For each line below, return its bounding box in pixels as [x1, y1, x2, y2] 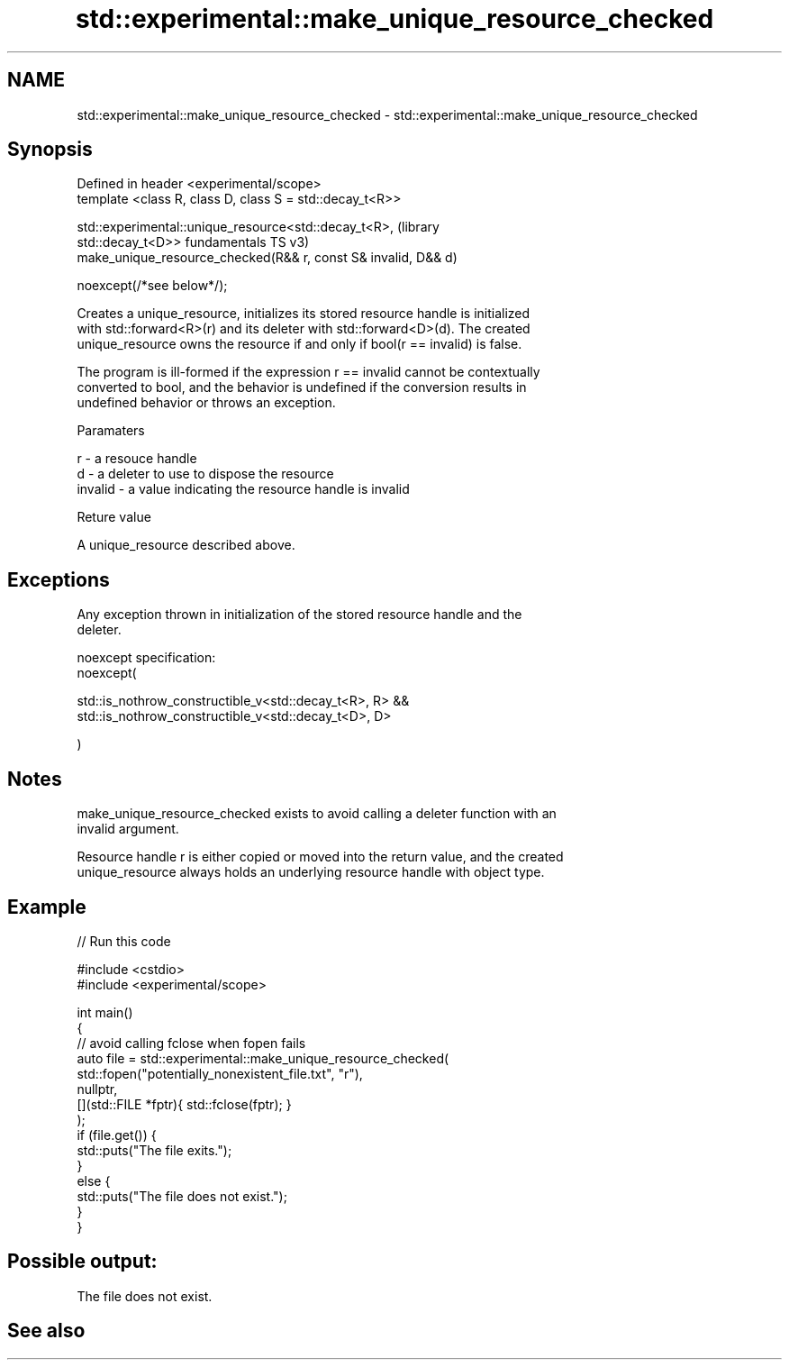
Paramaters [77, 423, 145, 439]
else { [77, 1172, 111, 1189]
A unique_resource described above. [77, 537, 295, 553]
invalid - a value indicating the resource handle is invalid [77, 481, 410, 497]
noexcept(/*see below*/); [77, 278, 228, 294]
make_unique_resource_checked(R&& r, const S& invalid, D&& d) [77, 250, 458, 266]
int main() [77, 1004, 133, 1020]
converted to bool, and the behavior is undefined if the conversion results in [77, 379, 527, 396]
